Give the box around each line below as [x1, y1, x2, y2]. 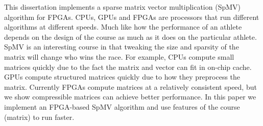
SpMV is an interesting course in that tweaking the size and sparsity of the [4, 41, 239, 52]
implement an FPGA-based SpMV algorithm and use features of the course [4, 101, 240, 112]
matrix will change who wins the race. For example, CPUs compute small [4, 51, 234, 62]
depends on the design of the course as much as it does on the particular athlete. [4, 31, 257, 42]
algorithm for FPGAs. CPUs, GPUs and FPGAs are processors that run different [4, 11, 259, 22]
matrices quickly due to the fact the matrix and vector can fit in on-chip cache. [4, 61, 252, 72]
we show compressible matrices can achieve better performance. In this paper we [4, 91, 256, 102]
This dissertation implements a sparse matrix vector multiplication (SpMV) [4, 2, 241, 12]
